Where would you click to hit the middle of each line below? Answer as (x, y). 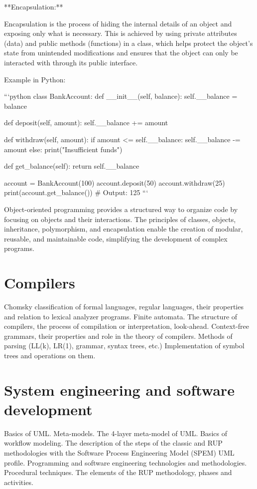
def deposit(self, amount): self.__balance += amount (86, 122)
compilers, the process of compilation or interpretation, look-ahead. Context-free (127, 326)
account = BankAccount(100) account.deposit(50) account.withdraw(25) (115, 182)
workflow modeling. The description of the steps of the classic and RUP (113, 443)
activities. (19, 482)
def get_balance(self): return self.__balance (72, 166)
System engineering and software (119, 389)
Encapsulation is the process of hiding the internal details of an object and (118, 23)
